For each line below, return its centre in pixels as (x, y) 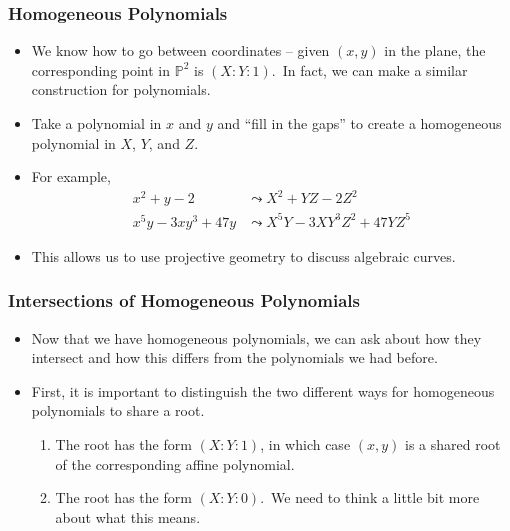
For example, (71, 176)
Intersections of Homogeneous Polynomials (184, 300)
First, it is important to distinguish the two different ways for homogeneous (263, 390)
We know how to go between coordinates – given (180, 50)
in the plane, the (435, 50)
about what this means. (128, 516)
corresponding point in (101, 69)
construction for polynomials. (121, 89)
